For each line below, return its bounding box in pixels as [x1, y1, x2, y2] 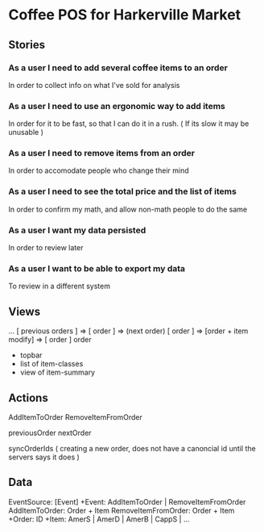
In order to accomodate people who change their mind [8, 165, 189, 175]
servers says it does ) [8, 452, 80, 462]
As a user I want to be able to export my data [8, 262, 186, 274]
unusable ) [8, 128, 44, 137]
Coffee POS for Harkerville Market [8, 6, 241, 24]
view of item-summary [19, 367, 95, 377]
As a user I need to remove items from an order [8, 148, 196, 159]
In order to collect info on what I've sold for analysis [8, 80, 180, 90]
